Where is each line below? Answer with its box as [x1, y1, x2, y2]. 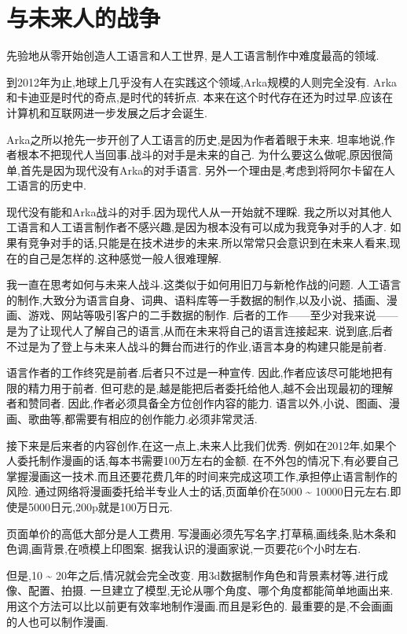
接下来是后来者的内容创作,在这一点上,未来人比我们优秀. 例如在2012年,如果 [6, 437, 386, 453]
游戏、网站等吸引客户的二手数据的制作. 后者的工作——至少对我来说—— [27, 307, 398, 323]
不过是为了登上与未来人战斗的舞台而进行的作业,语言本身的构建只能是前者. [6, 337, 387, 354]
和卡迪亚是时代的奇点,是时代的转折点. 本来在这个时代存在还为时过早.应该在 [6, 89, 394, 105]
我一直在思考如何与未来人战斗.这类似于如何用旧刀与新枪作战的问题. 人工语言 [6, 276, 401, 293]
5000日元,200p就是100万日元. [27, 498, 173, 514]
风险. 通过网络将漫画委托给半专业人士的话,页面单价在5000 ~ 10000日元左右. [6, 483, 390, 499]
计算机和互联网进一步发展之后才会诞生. [6, 104, 207, 120]
